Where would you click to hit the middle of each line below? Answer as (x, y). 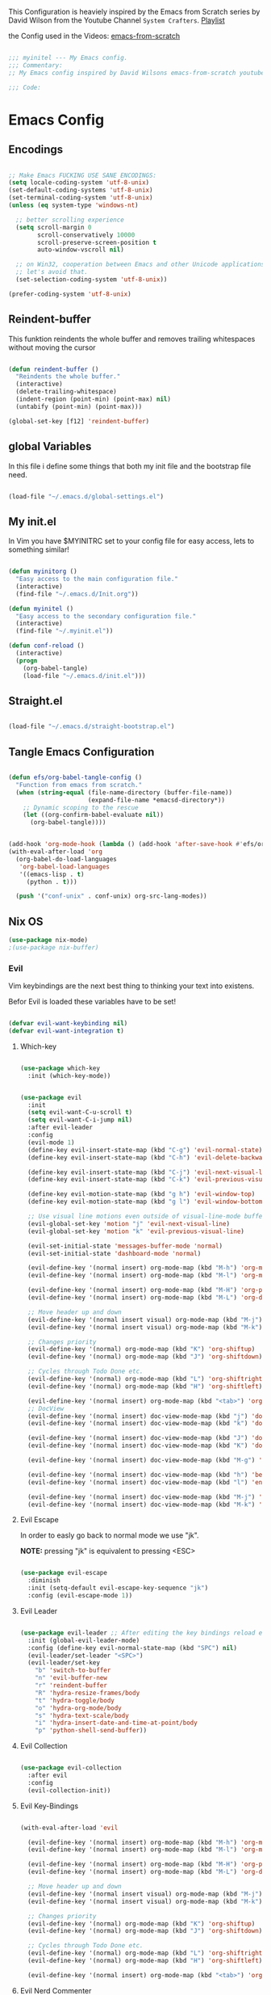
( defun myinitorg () (43, 572)
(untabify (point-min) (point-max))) (79, 406)
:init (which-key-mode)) (69, 1075)
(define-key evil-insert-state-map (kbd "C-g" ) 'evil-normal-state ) (145, 1150)
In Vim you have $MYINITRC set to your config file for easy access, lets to (131, 541)
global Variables (50, 446)
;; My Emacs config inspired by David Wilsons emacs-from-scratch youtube (137, 73)
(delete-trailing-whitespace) (66, 392)
